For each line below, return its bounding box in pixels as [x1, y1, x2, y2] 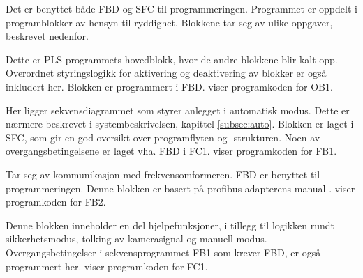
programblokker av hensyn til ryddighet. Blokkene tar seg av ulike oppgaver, [6, 15, 333, 29]
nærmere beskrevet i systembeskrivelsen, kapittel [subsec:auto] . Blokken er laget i [6, 116, 354, 131]
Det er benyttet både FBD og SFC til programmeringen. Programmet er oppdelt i [6, 1, 357, 15]
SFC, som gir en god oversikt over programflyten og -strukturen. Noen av [6, 130, 320, 144]
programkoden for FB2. [6, 194, 106, 209]
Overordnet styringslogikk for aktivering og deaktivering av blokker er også [6, 65, 327, 80]
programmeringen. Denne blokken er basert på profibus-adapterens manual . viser [6, 180, 355, 195]
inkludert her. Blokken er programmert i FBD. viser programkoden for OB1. [6, 79, 333, 93]
